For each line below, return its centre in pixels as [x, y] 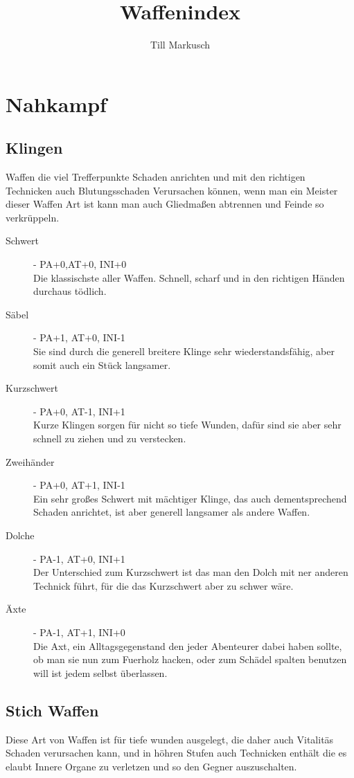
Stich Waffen [52, 710]
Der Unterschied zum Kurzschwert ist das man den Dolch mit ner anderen [191, 572]
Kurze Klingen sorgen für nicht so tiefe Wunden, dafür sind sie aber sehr [187, 425]
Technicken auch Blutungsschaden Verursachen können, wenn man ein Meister [172, 190]
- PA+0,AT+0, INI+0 [80, 264]
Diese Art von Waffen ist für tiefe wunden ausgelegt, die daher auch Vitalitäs [170, 739]
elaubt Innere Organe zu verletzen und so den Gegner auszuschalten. [151, 766]
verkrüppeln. [33, 217]
